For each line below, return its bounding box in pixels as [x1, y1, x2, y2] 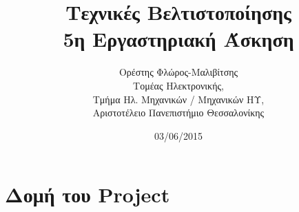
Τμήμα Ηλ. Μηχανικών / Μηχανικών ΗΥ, [92, 92, 265, 106]
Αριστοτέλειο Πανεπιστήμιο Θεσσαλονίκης [92, 105, 265, 120]
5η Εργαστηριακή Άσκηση [63, 25, 294, 53]
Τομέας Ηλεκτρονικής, [133, 78, 224, 92]
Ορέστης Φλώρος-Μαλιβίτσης [118, 65, 238, 79]
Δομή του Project [5, 180, 170, 209]
